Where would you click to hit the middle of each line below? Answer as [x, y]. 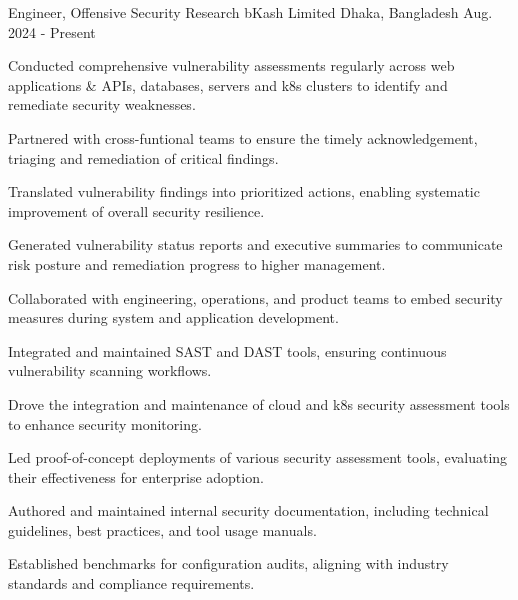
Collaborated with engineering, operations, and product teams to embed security [255, 297]
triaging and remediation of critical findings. [143, 157]
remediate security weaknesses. [102, 104]
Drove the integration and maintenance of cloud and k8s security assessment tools [259, 403]
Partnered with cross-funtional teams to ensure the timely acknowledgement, [243, 137]
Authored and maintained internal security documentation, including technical [248, 510]
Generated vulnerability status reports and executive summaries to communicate [255, 244]
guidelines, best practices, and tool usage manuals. [162, 529]
